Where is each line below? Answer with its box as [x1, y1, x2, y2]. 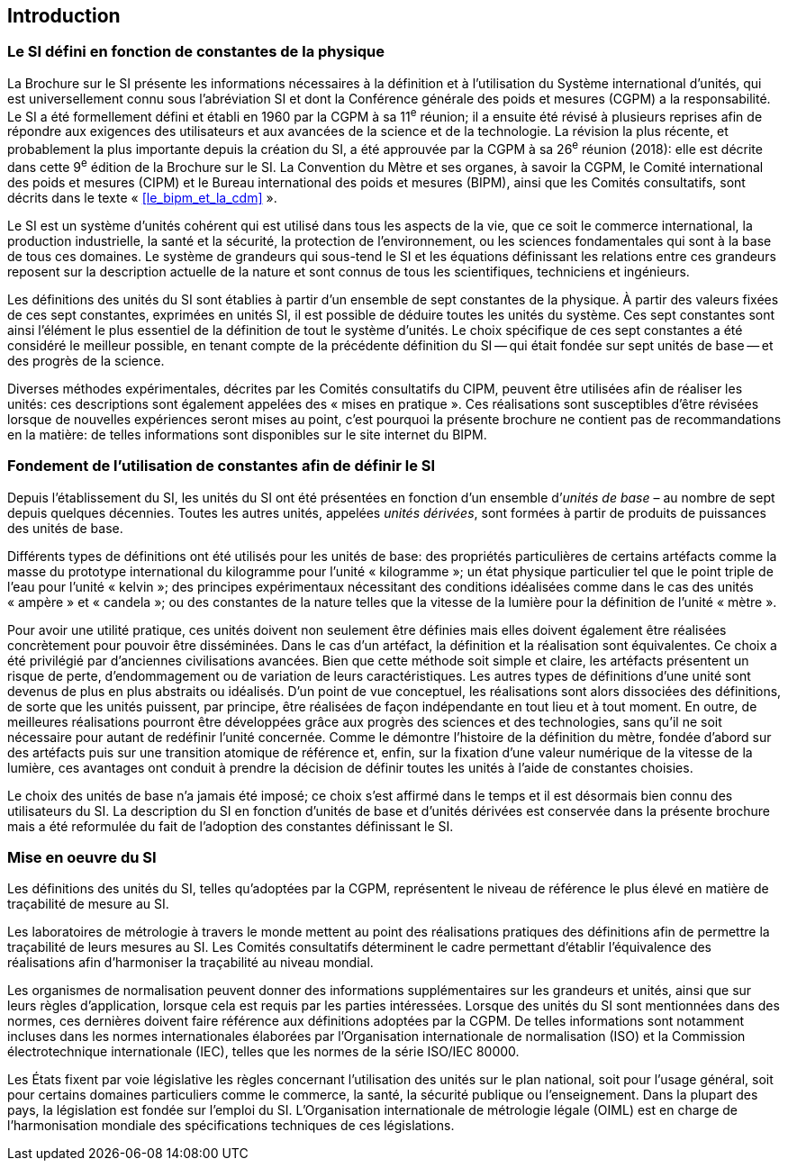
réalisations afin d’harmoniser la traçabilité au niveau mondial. [7, 955, 374, 971]
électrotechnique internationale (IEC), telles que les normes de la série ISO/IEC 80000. [7, 1044, 520, 1060]
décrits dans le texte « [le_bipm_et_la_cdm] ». [7, 189, 277, 205]
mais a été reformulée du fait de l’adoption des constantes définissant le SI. [7, 818, 454, 834]
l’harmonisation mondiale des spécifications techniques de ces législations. [7, 1118, 455, 1134]
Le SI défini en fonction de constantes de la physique [7, 42, 385, 61]
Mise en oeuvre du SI [7, 847, 157, 866]
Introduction [7, 5, 121, 27]
